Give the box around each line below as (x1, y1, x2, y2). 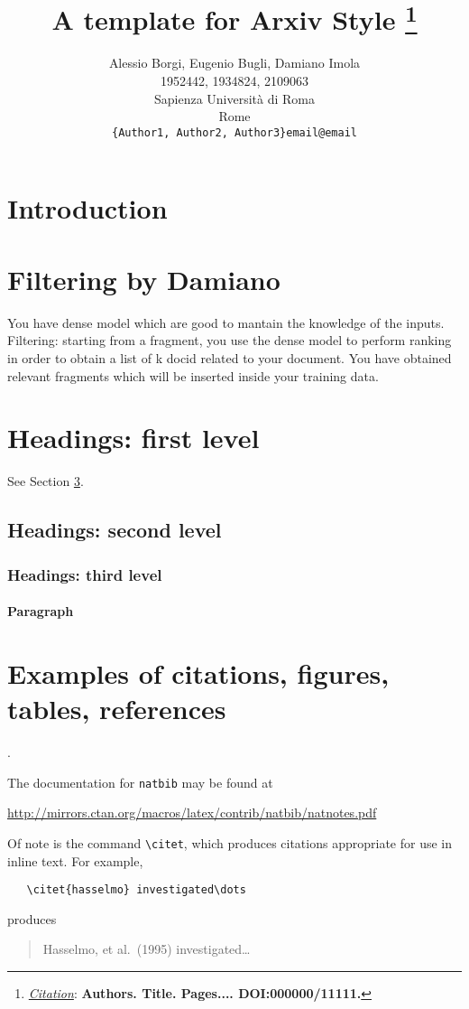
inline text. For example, (7, 851, 143, 870)
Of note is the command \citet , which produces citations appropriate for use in (7, 833, 452, 852)
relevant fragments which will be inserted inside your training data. (7, 366, 379, 385)
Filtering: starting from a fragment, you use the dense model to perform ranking (7, 331, 452, 350)
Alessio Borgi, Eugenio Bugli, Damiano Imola (108, 53, 361, 72)
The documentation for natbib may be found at (7, 772, 273, 791)
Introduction (7, 190, 168, 227)
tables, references (7, 690, 226, 727)
